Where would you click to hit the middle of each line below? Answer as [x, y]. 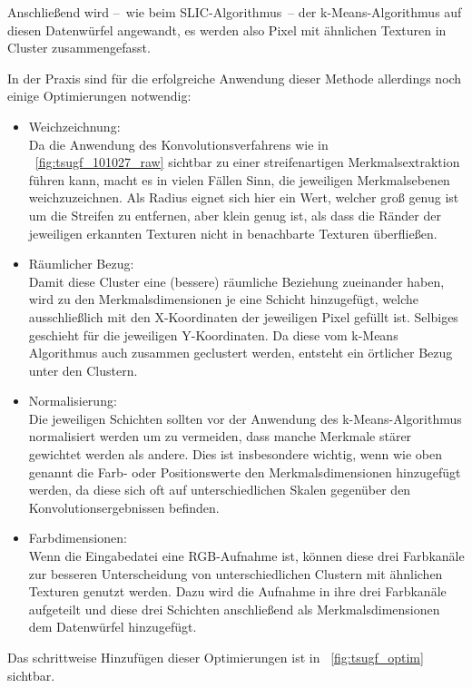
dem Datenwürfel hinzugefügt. [113, 627]
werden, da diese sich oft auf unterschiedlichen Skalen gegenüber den [220, 490]
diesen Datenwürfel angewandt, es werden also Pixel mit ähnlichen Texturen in [227, 29]
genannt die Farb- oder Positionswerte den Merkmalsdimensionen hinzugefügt [245, 472]
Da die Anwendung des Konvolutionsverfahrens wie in [178, 144]
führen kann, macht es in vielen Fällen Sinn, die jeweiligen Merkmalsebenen [239, 179]
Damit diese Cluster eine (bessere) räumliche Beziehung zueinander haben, [236, 281]
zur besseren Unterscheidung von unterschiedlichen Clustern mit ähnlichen [236, 573]
